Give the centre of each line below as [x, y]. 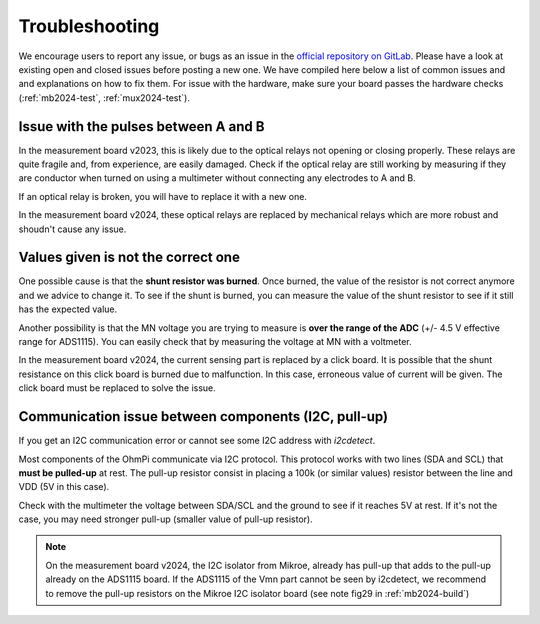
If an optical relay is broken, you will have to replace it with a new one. [162, 196]
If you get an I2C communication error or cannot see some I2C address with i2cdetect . [197, 441]
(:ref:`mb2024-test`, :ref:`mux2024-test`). [104, 97]
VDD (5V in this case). [64, 487]
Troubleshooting [89, 26]
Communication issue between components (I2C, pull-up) [203, 416]
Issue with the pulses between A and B [141, 126]
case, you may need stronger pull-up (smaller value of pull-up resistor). [166, 519]
